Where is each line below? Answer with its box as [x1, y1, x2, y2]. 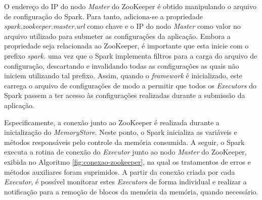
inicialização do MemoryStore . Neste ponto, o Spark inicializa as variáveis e [4, 127, 237, 137]
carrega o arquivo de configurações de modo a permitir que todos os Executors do [4, 80, 257, 90]
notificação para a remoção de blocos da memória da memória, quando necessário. [4, 186, 258, 196]
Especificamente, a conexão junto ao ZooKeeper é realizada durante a [4, 117, 220, 127]
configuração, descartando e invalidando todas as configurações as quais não [4, 60, 239, 71]
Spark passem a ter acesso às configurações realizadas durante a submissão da [4, 90, 245, 101]
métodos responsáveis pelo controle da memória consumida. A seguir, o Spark [4, 136, 245, 147]
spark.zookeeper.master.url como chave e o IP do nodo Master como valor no [4, 21, 241, 31]
